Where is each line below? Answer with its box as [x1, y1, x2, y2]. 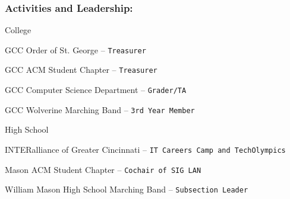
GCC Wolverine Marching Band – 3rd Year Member [5, 103, 195, 115]
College [5, 24, 31, 36]
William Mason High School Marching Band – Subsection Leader [5, 183, 248, 195]
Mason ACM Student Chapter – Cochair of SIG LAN [5, 163, 201, 175]
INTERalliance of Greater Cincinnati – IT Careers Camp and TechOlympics [5, 143, 286, 156]
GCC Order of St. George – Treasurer [5, 43, 146, 56]
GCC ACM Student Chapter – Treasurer [5, 63, 157, 76]
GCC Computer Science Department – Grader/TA [5, 84, 187, 96]
